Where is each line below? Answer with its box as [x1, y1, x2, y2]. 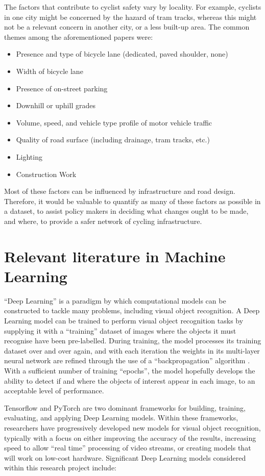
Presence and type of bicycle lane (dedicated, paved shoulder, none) [16, 48, 228, 59]
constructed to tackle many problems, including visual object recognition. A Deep [4, 305, 260, 316]
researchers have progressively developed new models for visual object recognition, [4, 422, 261, 433]
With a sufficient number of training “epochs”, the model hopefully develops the [4, 365, 255, 375]
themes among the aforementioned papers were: [4, 31, 153, 42]
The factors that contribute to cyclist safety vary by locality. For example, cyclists [4, 2, 261, 12]
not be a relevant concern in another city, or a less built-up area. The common [4, 21, 250, 32]
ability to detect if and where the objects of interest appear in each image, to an [4, 375, 255, 386]
